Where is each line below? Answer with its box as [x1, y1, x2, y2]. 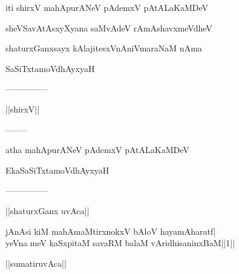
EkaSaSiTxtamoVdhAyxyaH [5, 163, 110, 176]
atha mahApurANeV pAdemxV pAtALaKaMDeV [5, 143, 189, 156]
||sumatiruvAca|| [5, 256, 67, 269]
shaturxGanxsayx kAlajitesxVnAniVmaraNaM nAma [5, 42, 202, 54]
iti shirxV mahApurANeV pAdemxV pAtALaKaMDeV [5, 1, 209, 13]
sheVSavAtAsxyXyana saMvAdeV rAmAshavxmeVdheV [5, 21, 212, 34]
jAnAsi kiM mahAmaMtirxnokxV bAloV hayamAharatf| [5, 224, 216, 237]
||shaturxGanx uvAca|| [5, 204, 90, 217]
